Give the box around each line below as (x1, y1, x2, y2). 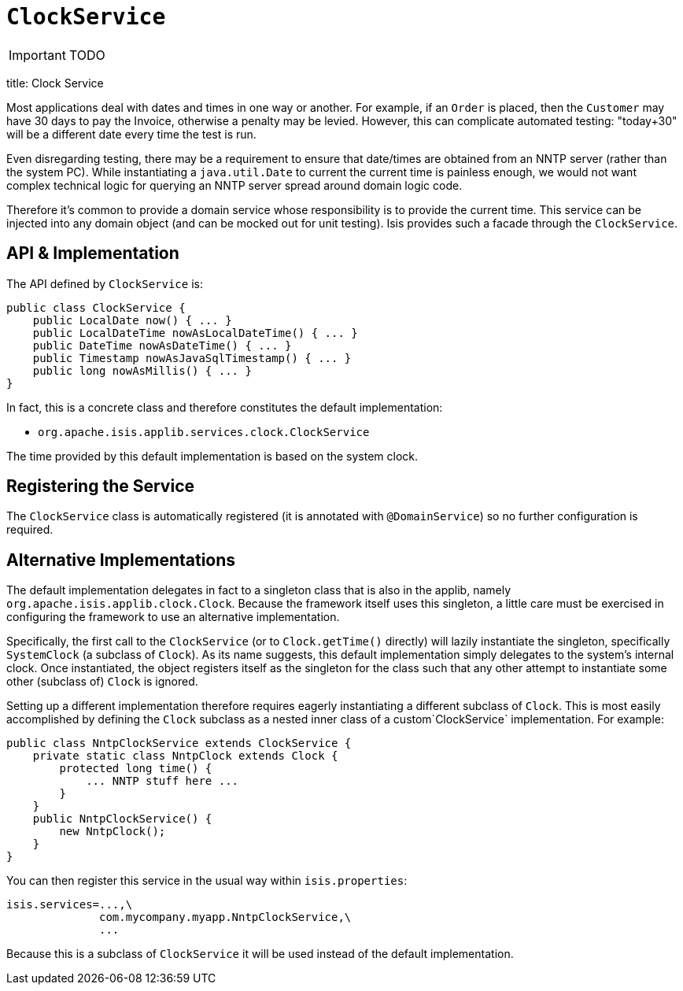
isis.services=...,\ (6, 898, 133, 911)
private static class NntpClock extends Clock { (32, 749, 338, 763)
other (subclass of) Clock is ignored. (6, 675, 198, 689)
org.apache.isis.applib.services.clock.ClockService (38, 425, 370, 438)
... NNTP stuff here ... (86, 775, 239, 788)
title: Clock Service (6, 76, 104, 90)
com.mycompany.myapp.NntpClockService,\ (99, 911, 352, 924)
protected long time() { (59, 762, 212, 775)
